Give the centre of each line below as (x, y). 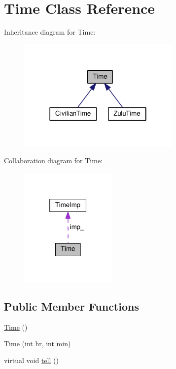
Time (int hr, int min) (37, 344)
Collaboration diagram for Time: (53, 161)
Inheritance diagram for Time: (50, 32)
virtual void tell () (31, 360)
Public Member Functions (71, 306)
